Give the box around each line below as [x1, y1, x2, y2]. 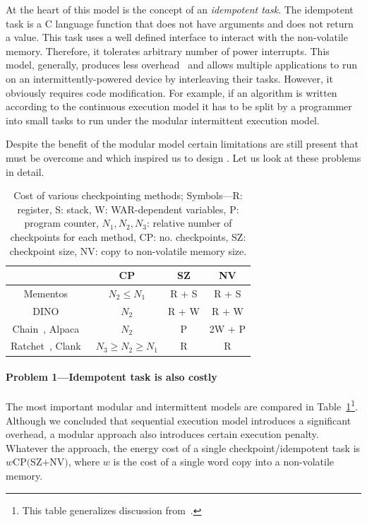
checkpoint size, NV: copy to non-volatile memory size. [9, 243, 247, 258]
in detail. [6, 164, 44, 179]
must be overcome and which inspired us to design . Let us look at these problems [6, 150, 361, 165]
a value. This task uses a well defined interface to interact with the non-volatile [6, 30, 348, 45]
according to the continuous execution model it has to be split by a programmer [6, 99, 352, 114]
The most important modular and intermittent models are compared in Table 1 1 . [6, 397, 358, 414]
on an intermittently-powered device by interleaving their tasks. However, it [6, 71, 333, 85]
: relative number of [146, 215, 232, 230]
